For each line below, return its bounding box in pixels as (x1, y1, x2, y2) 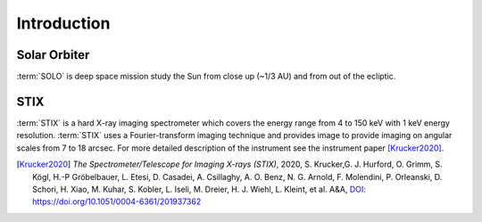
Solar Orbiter (16, 47, 90, 62)
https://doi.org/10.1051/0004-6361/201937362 (32, 196, 202, 207)
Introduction (16, 13, 111, 33)
